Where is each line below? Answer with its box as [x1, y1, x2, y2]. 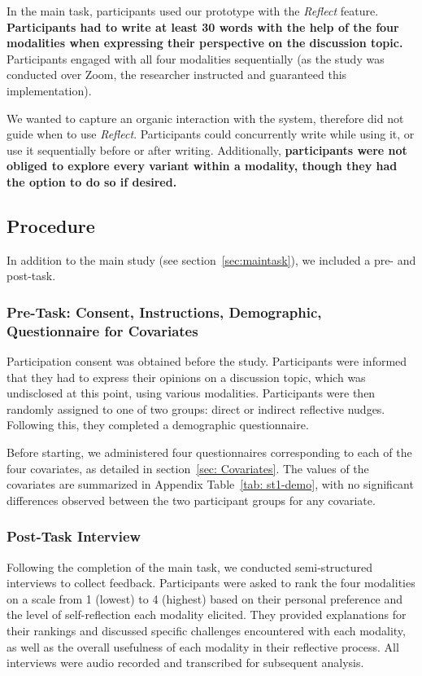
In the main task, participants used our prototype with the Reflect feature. [7, 2, 379, 19]
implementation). [7, 81, 92, 99]
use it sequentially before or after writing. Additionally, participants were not [7, 141, 407, 158]
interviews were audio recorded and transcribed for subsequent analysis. [7, 654, 364, 671]
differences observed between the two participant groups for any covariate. [7, 491, 376, 508]
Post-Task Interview [7, 526, 141, 547]
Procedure [7, 213, 95, 238]
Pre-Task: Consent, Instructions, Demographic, [7, 301, 322, 322]
